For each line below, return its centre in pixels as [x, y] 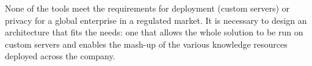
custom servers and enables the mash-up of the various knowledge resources [146, 44]
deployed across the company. [60, 56]
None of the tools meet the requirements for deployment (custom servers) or [147, 8]
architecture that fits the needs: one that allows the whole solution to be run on [154, 32]
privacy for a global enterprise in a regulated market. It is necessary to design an [156, 20]
